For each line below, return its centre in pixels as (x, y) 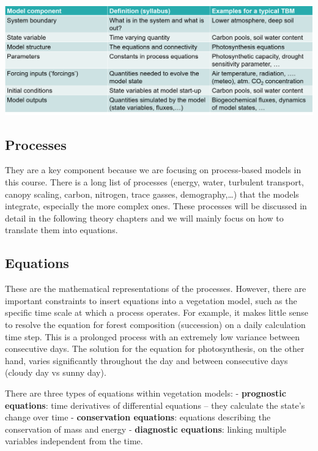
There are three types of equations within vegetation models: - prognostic (146, 393)
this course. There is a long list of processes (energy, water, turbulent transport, (154, 182)
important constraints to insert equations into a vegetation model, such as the (151, 300)
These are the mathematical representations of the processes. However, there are (156, 289)
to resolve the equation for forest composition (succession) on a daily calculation (155, 324)
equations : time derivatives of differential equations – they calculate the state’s (155, 405)
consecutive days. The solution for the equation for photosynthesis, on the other (155, 348)
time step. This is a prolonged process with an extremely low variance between (152, 336)
